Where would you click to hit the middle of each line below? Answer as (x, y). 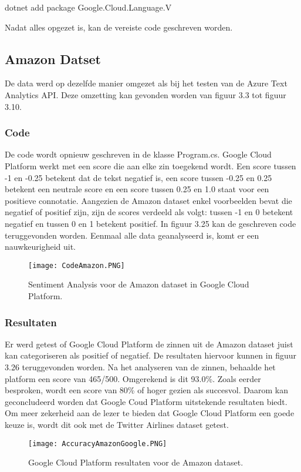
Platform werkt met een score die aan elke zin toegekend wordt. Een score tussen (150, 165)
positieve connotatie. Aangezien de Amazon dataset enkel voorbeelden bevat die (148, 200)
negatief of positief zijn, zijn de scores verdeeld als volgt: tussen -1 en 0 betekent (149, 212)
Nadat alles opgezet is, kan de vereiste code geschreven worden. (119, 27)
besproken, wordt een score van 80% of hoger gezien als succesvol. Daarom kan (146, 390)
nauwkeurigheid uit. (40, 247)
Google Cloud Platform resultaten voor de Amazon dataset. (136, 462)
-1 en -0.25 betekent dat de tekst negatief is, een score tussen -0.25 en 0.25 (138, 177)
